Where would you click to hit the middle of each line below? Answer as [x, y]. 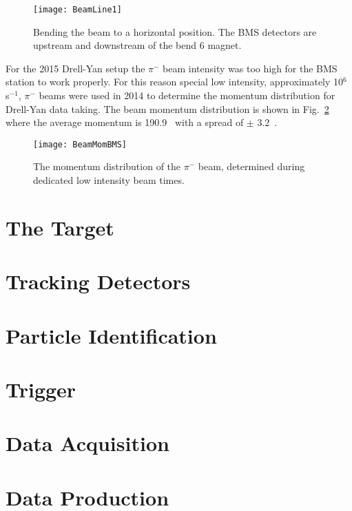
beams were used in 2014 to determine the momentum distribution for [187, 95]
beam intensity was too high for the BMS [250, 68]
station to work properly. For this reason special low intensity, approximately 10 [175, 82]
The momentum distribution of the [107, 166]
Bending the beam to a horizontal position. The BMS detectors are [175, 31]
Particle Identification [111, 335]
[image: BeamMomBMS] [80, 144]
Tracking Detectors [98, 281]
